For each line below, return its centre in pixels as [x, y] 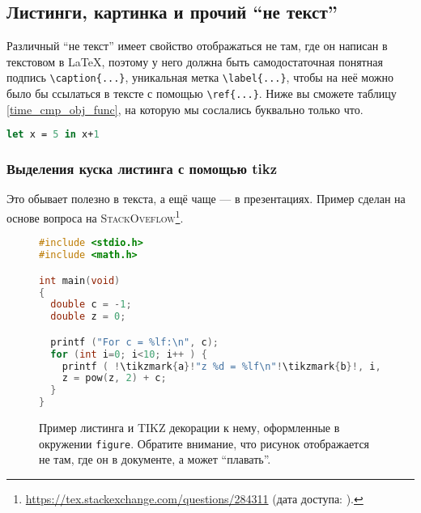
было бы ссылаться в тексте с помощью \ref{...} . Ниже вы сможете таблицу [202, 93]
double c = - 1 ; [91, 305]
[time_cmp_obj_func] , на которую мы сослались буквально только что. [185, 109]
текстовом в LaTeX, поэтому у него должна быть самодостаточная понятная [195, 61]
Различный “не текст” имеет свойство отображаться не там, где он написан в [197, 46]
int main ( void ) [80, 280]
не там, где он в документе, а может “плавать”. [155, 459]
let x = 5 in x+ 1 [53, 135]
